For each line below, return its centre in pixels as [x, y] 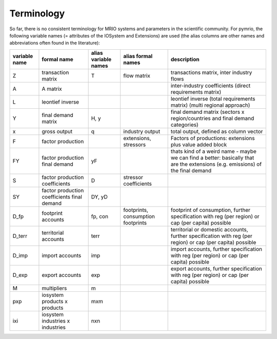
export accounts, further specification [216, 268]
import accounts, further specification [216, 249]
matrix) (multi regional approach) [210, 105]
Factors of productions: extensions [213, 138]
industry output [142, 131]
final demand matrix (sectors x [207, 112]
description [185, 59]
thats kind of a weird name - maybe [213, 151]
